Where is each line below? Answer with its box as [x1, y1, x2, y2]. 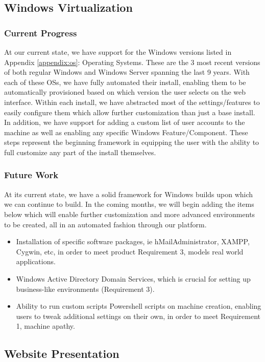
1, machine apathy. [16, 321, 75, 331]
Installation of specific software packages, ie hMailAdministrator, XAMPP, [16, 236, 250, 247]
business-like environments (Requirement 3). [16, 283, 155, 294]
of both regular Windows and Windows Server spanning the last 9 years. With [4, 67, 250, 77]
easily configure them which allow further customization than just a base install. [4, 107, 255, 117]
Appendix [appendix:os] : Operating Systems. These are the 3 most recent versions [4, 56, 260, 67]
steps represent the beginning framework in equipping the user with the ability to [4, 137, 259, 147]
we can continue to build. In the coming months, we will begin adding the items [4, 199, 254, 209]
